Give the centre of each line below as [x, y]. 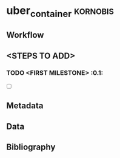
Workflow [25, 35]
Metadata [25, 106]
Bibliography [31, 147]
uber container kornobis [60, 12]
